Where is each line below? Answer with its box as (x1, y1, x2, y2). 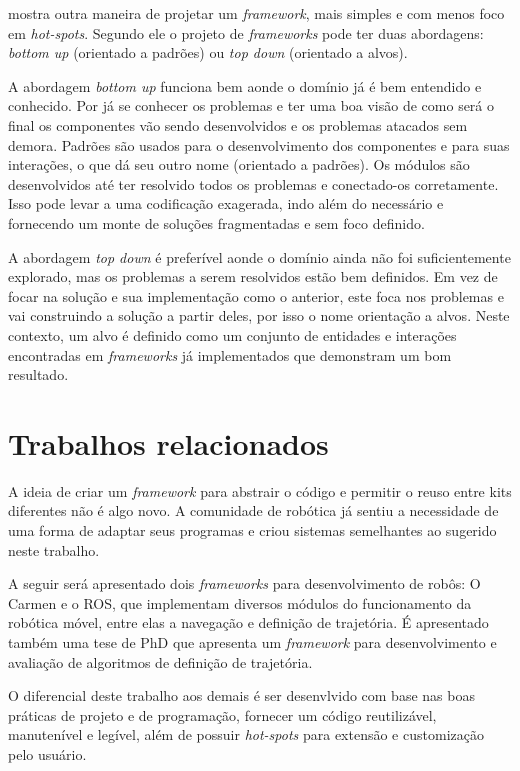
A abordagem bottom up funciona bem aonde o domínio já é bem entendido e (8, 75, 482, 96)
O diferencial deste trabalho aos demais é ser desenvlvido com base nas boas (8, 685, 475, 706)
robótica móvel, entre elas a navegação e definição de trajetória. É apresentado (8, 612, 489, 633)
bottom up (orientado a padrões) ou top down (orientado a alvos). (8, 42, 408, 63)
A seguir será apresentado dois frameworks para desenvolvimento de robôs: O (8, 573, 481, 594)
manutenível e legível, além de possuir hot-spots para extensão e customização (8, 724, 484, 745)
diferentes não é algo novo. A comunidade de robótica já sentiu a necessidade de (8, 500, 499, 521)
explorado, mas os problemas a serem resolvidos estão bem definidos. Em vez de (8, 266, 498, 287)
